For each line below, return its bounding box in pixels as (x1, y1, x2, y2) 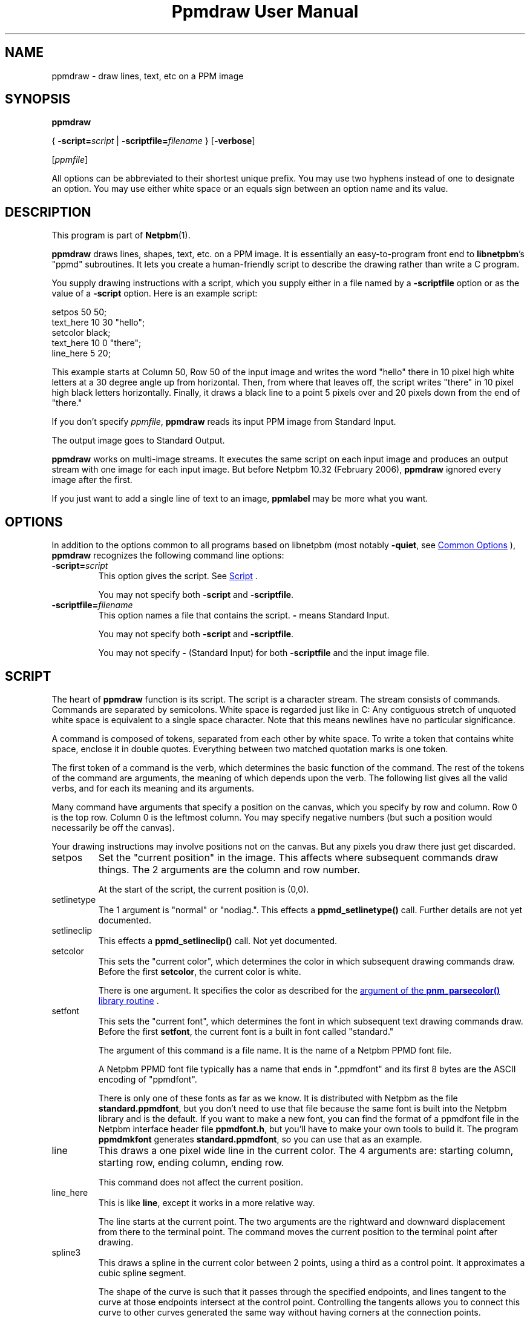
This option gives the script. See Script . (98, 571, 258, 582)
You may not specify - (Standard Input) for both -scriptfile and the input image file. (98, 648, 430, 658)
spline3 (51, 1247, 81, 1257)
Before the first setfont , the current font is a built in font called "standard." (98, 1026, 394, 1037)
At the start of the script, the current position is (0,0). (98, 884, 309, 894)
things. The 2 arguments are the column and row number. (98, 863, 361, 876)
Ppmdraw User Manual (171, 1, 359, 22)
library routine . (98, 995, 159, 1006)
